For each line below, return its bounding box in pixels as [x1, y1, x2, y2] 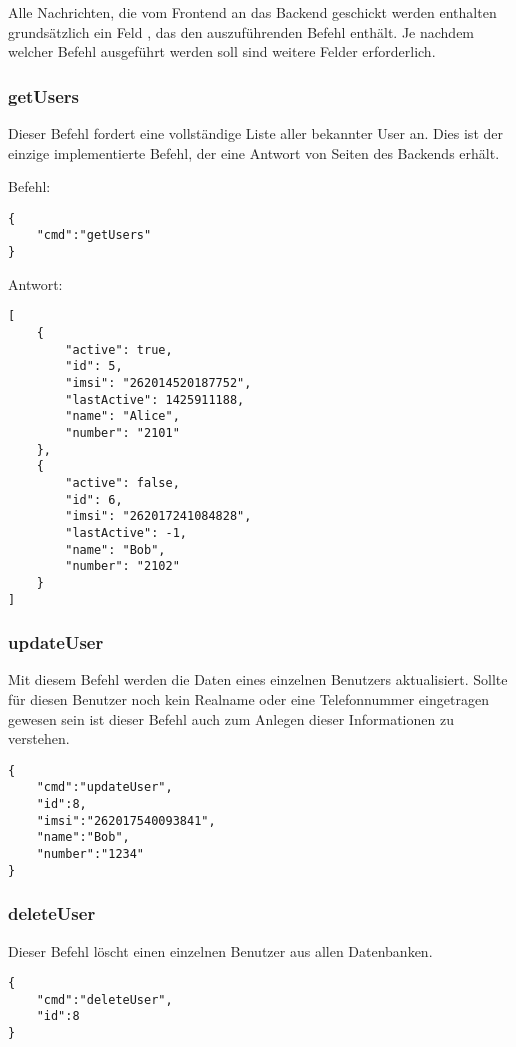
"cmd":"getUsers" [36, 228, 152, 243]
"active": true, [65, 342, 173, 357]
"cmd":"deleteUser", [36, 992, 173, 1007]
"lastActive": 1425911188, [65, 392, 245, 407]
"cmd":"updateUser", [36, 780, 173, 795]
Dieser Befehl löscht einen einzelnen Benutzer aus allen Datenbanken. [8, 940, 433, 961]
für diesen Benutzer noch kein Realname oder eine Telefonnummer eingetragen [8, 688, 489, 709]
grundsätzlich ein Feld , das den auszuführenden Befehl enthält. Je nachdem [8, 21, 475, 42]
